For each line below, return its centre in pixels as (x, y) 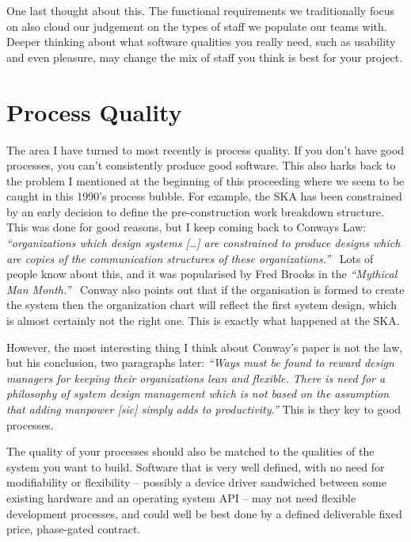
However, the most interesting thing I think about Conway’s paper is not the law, (205, 347)
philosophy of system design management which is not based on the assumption (198, 393)
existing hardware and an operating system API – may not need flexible (181, 497)
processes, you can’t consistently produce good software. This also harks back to (201, 165)
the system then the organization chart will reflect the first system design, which (202, 305)
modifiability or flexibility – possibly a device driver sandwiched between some (196, 482)
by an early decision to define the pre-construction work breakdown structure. (195, 211)
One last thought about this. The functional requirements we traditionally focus (201, 10)
